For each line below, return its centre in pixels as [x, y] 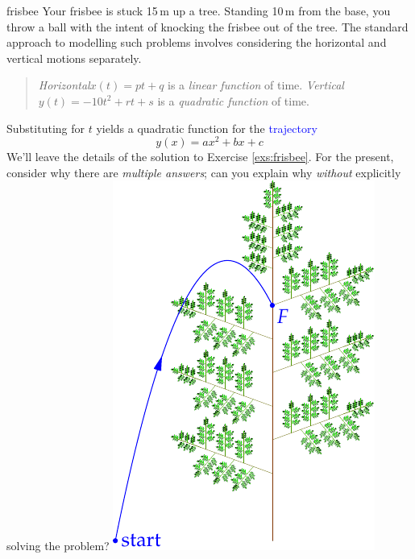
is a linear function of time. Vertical [256, 85]
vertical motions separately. [74, 58]
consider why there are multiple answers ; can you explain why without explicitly [204, 172]
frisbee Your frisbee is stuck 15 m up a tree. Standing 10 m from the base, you [199, 10]
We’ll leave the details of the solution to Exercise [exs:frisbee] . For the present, [200, 157]
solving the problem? [58, 546]
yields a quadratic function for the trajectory [207, 128]
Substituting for [46, 128]
